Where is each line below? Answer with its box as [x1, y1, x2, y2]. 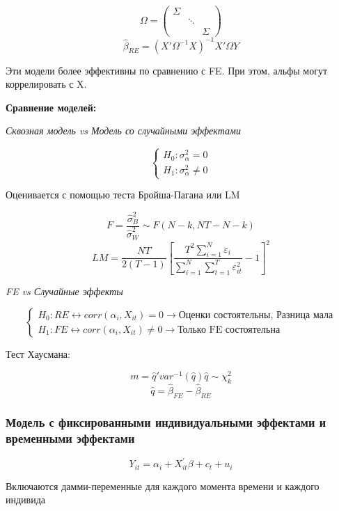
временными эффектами [6, 429, 135, 446]
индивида [6, 492, 46, 507]
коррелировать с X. [6, 77, 87, 91]
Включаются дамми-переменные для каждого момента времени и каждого [6, 478, 320, 493]
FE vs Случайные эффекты [6, 283, 123, 298]
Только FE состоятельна [178, 324, 281, 335]
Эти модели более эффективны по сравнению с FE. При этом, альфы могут [6, 63, 328, 77]
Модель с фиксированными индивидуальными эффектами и [6, 413, 326, 430]
